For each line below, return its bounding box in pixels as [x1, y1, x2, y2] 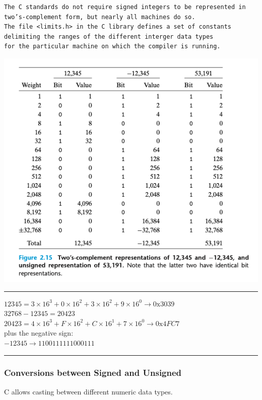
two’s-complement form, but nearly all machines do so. [4, 13, 195, 21]
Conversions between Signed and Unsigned [4, 366, 182, 379]
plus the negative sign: [4, 328, 74, 338]
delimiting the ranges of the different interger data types [4, 33, 214, 40]
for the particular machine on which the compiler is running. [4, 43, 221, 50]
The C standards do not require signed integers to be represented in [4, 4, 246, 11]
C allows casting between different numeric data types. [4, 386, 173, 396]
